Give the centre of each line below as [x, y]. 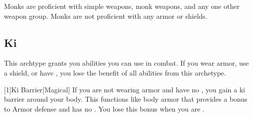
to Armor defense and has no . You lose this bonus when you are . [104, 108]
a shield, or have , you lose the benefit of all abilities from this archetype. [115, 72]
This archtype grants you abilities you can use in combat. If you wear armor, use [126, 63]
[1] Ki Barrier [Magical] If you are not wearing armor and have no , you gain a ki [125, 89]
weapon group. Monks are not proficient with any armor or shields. [106, 16]
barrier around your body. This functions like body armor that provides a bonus [126, 99]
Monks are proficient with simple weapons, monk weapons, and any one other [122, 6]
